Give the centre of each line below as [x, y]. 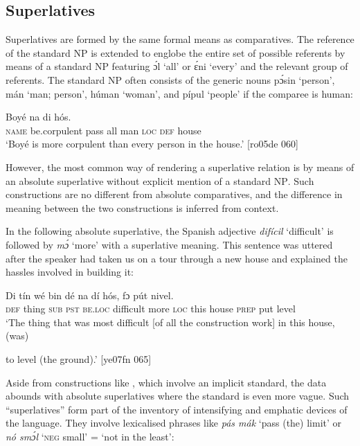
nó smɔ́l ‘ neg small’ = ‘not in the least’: [90, 437]
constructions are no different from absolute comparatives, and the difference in [174, 194]
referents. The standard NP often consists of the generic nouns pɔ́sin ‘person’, [170, 79]
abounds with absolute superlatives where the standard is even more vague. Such [178, 396]
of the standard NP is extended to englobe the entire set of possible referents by [175, 52]
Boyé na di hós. [38, 117]
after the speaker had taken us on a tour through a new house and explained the [177, 258]
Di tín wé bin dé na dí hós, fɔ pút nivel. [90, 295]
